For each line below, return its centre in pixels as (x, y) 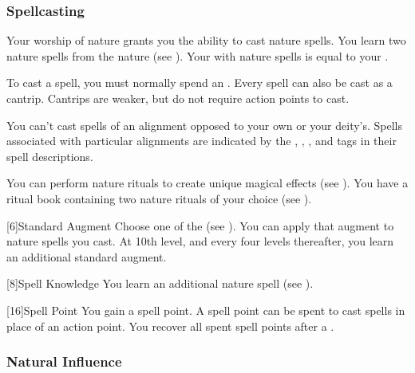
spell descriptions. (50, 156)
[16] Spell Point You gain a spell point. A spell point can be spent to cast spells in (206, 310)
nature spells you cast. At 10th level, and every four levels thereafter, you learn (200, 241)
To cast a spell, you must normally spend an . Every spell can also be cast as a (200, 82)
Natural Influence (64, 361)
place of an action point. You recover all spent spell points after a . (170, 326)
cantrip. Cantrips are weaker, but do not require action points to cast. (178, 98)
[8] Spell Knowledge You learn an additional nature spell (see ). (160, 283)
